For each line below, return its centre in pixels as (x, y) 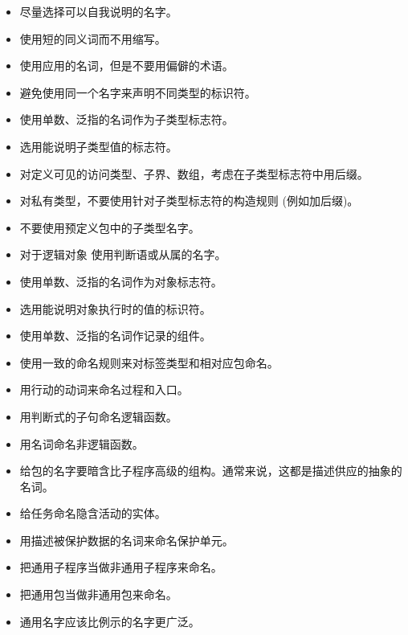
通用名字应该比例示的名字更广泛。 (110, 621)
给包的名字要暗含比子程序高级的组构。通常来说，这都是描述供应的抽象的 (211, 471)
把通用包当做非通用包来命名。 (98, 594)
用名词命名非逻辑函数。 (82, 443)
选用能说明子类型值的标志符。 (98, 146)
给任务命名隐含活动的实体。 (93, 513)
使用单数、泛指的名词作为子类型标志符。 (126, 119)
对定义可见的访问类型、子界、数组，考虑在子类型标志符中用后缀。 (194, 173)
